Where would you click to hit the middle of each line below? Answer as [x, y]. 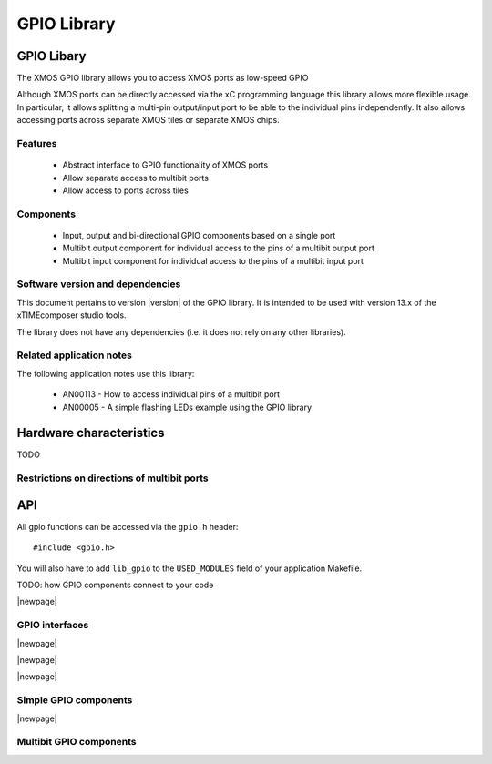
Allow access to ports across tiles [125, 190]
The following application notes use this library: [106, 373]
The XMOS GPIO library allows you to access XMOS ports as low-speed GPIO [163, 78]
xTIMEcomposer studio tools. [72, 315]
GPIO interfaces [53, 626]
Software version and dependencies [99, 284]
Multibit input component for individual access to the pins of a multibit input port [213, 260]
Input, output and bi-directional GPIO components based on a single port [199, 235]
